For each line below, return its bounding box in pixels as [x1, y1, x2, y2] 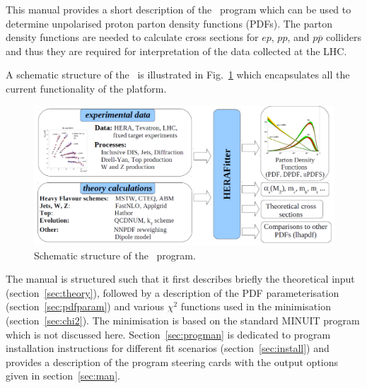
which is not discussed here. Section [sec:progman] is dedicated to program [6, 327, 331, 341]
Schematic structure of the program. [34, 247, 196, 262]
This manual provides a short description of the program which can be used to [6, 2, 351, 16]
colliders [326, 30, 361, 45]
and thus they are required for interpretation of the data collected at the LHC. [6, 43, 347, 58]
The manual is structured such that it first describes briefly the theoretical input [6, 271, 355, 286]
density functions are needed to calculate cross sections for [6, 30, 259, 45]
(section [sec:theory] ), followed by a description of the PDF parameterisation [6, 285, 339, 300]
